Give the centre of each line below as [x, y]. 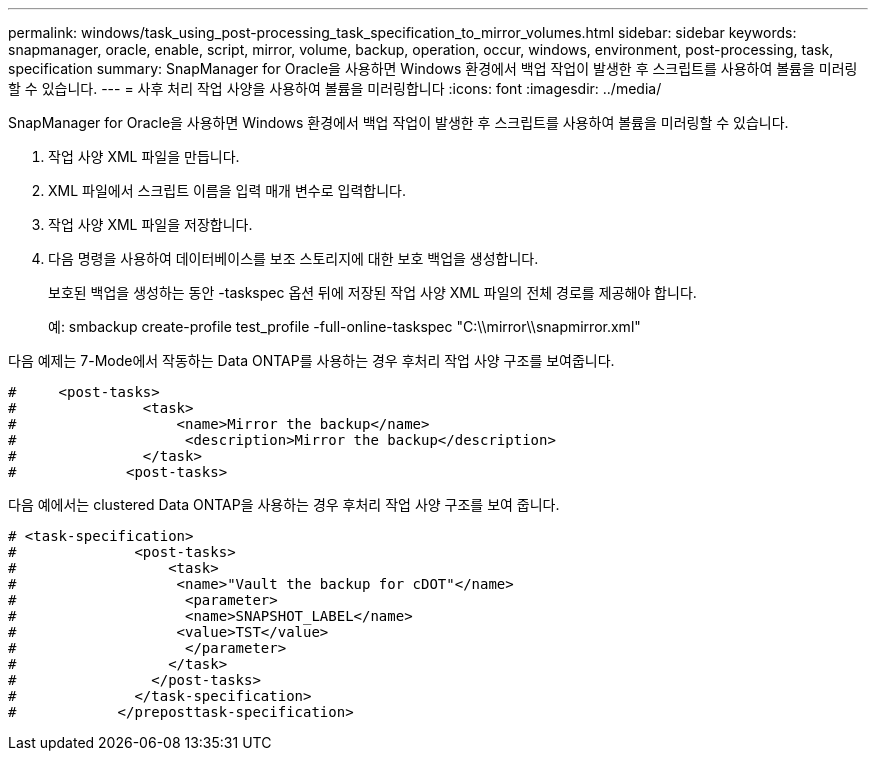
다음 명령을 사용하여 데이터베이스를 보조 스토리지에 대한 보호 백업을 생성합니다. [293, 258]
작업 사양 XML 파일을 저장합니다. [150, 224]
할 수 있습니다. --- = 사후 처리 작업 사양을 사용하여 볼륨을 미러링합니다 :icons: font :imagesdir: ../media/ [335, 88]
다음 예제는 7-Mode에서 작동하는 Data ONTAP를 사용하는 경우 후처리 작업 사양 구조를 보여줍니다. [311, 360]
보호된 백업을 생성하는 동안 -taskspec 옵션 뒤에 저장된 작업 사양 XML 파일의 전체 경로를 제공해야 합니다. [372, 292]
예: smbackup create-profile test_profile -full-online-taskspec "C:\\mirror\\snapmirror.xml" [344, 326]
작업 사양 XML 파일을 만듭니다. [144, 156]
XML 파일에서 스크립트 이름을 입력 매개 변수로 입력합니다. [227, 190]
